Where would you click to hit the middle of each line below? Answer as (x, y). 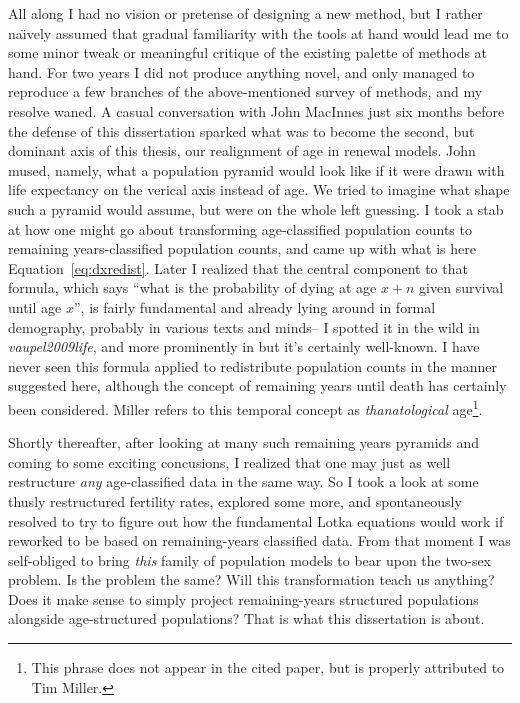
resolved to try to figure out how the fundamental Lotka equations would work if (256, 520)
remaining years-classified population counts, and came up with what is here (242, 248)
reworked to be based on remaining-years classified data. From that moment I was (259, 540)
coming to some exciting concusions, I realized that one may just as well (229, 461)
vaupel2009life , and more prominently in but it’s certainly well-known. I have (244, 346)
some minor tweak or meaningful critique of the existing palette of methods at (248, 52)
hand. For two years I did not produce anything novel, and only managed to (241, 71)
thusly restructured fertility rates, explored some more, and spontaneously (235, 500)
